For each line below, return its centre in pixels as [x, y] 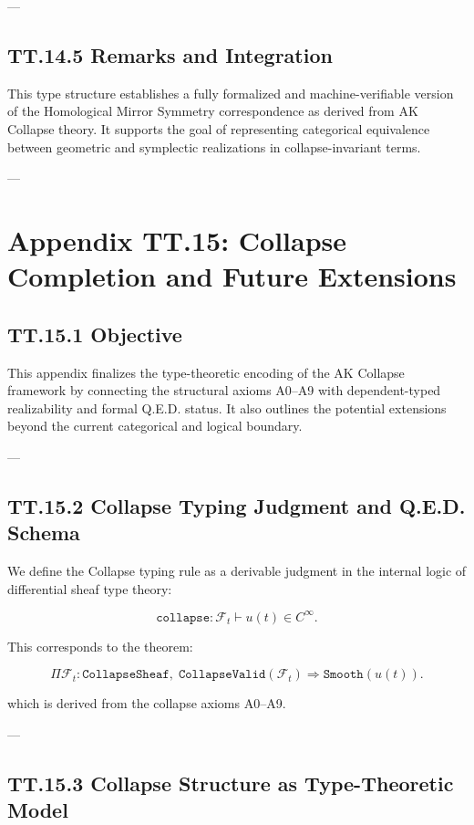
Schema [44, 533]
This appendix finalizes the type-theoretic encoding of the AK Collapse [206, 372]
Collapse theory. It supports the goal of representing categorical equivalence [219, 128]
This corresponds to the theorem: [100, 646]
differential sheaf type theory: [90, 588]
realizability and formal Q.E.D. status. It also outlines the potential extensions [227, 407]
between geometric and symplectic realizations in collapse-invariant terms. [214, 146]
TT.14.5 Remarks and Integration [170, 54]
